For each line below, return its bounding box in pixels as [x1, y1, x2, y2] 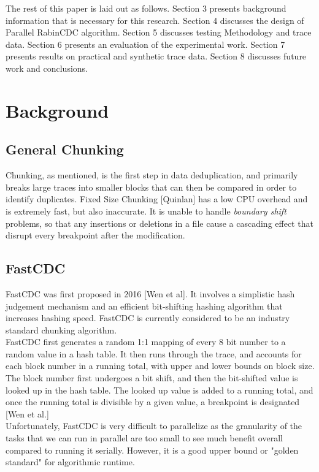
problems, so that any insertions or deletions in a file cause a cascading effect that [6, 216, 313, 229]
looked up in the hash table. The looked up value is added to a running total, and [6, 383, 313, 396]
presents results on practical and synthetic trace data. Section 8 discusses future [6, 50, 307, 63]
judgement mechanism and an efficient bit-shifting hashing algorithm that [6, 299, 283, 312]
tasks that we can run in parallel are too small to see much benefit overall [6, 432, 283, 444]
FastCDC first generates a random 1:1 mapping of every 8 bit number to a [6, 335, 286, 348]
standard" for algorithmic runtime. [6, 455, 135, 468]
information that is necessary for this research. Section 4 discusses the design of [6, 13, 304, 26]
